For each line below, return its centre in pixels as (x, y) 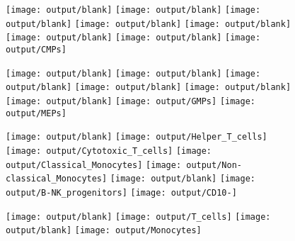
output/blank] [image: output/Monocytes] (104, 231)
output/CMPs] (36, 49)
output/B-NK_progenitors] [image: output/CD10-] (121, 192)
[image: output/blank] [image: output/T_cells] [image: (138, 217)
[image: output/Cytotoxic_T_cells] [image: (109, 151)
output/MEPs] (36, 113)
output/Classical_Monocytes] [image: (94, 165)
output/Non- (214, 165)
